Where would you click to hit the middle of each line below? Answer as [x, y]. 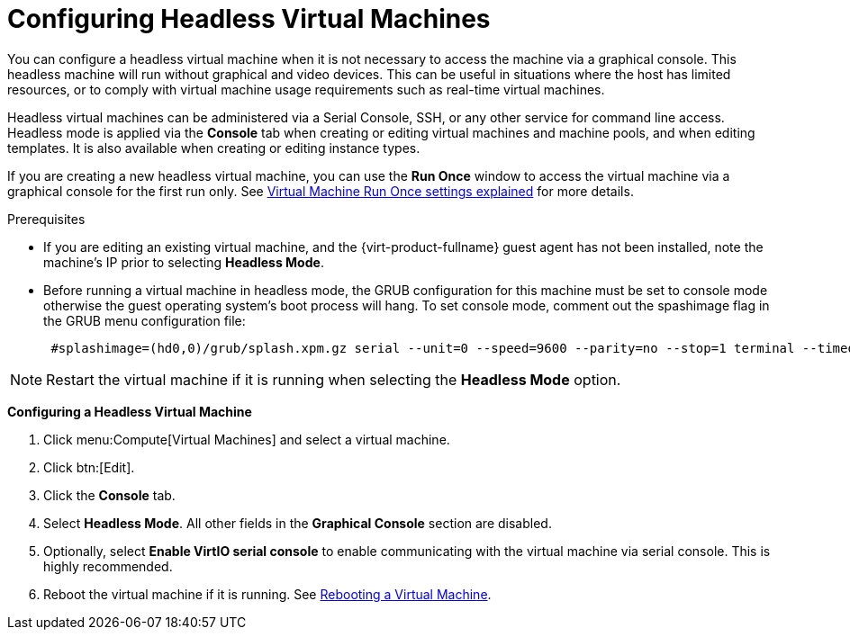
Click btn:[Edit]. [89, 467]
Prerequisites [46, 219]
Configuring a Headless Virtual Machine [130, 411]
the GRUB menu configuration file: [145, 320]
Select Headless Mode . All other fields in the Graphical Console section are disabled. [298, 523]
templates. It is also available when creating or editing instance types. [214, 148]
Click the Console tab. [109, 495]
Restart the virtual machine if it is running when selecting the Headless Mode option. [334, 379]
